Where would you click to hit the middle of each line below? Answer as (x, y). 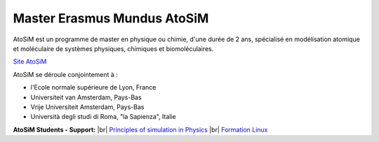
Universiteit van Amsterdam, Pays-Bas (86, 97)
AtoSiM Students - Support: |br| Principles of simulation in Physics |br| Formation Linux (140, 129)
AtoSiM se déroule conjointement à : (66, 74)
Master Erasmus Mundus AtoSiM (111, 18)
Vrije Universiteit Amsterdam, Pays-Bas (87, 107)
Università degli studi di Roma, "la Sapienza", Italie (104, 117)
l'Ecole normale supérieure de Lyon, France (93, 87)
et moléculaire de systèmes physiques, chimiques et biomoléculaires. (113, 48)
